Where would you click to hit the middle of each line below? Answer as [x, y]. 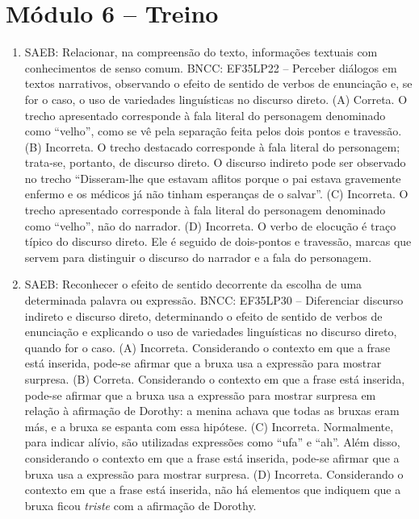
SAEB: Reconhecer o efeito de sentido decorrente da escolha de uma [193, 284]
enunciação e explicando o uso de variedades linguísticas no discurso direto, [211, 332]
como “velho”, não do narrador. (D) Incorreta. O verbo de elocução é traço [210, 225]
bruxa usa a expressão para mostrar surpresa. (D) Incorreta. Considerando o [214, 473]
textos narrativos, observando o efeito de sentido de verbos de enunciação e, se [218, 83]
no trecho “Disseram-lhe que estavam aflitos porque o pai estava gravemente [213, 178]
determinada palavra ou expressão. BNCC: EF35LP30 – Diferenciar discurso [214, 300]
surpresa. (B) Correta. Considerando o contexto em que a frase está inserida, [215, 379]
